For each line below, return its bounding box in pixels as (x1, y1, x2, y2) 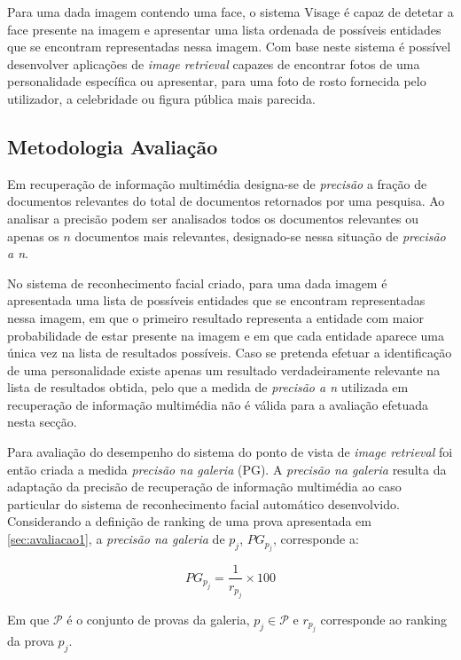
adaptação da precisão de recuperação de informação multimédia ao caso (7, 477, 402, 496)
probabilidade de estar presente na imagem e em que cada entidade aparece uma (7, 326, 444, 344)
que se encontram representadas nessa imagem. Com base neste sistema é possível (7, 37, 451, 56)
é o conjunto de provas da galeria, (66, 609, 250, 628)
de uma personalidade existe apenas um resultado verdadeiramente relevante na (7, 360, 441, 379)
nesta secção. (7, 412, 77, 431)
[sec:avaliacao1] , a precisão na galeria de (7, 530, 225, 548)
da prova (7, 632, 54, 650)
